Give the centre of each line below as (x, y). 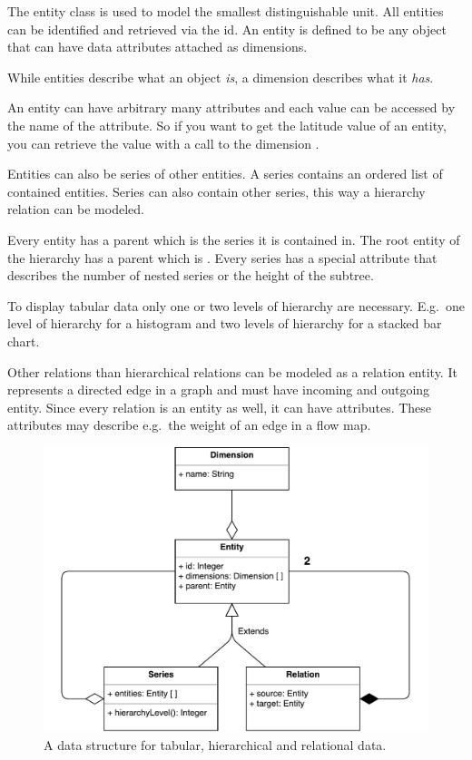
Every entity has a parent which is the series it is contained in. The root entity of (234, 239)
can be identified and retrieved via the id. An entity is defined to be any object (227, 29)
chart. (24, 341)
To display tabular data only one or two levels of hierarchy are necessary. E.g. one (236, 305)
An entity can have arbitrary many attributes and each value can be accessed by (231, 107)
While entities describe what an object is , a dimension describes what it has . (221, 77)
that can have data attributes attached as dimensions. (157, 47)
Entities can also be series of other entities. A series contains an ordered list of (225, 174)
